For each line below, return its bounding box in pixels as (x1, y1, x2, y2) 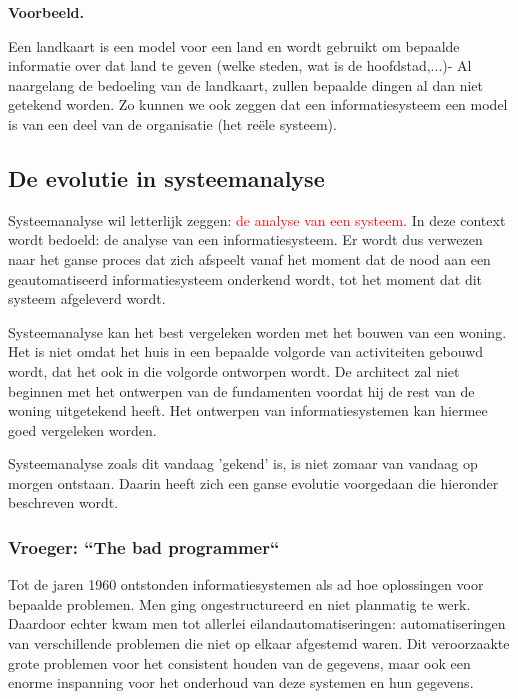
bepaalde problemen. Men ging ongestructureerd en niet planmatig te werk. (8, 593, 471, 614)
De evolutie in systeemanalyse (8, 162, 325, 193)
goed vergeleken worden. (8, 419, 157, 440)
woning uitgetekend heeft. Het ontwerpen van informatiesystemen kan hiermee (8, 400, 488, 421)
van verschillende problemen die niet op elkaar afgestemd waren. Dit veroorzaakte (8, 633, 510, 654)
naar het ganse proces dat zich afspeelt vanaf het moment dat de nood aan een (8, 248, 491, 269)
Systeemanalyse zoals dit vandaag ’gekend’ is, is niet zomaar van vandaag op (8, 453, 478, 474)
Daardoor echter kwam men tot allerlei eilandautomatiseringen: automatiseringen (8, 613, 506, 634)
